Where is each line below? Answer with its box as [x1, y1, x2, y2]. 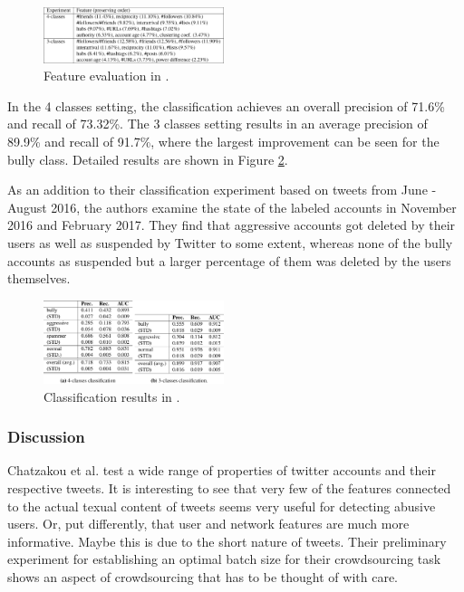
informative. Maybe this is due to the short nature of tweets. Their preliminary [7, 531, 447, 550]
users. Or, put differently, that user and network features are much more [7, 514, 410, 533]
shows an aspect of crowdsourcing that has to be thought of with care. [7, 568, 398, 586]
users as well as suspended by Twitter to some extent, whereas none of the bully [7, 234, 453, 253]
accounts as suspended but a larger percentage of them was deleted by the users [7, 251, 451, 270]
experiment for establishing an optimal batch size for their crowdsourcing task [7, 549, 441, 568]
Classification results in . [43, 387, 180, 406]
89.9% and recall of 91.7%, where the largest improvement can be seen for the [7, 132, 440, 151]
